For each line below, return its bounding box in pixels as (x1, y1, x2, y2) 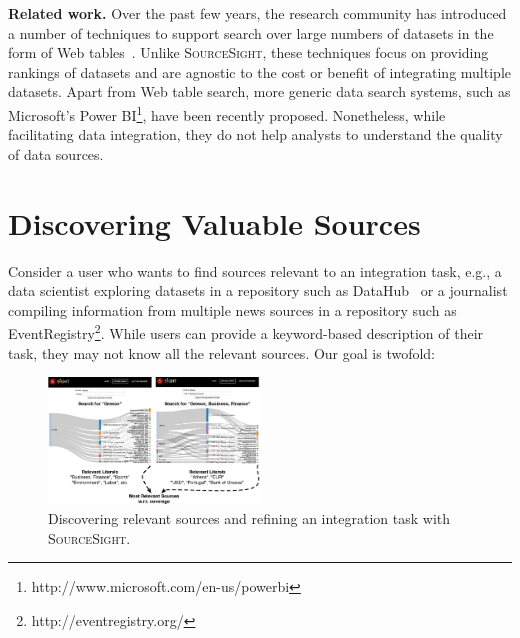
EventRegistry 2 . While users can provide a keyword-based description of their (8, 320, 484, 343)
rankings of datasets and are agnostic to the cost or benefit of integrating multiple (8, 61, 511, 82)
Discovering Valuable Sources (8, 202, 421, 243)
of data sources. (8, 143, 104, 164)
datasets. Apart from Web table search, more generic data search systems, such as (8, 81, 511, 102)
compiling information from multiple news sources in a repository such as (8, 299, 457, 320)
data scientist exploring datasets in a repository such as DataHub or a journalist (8, 280, 508, 301)
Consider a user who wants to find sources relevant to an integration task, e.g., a (8, 260, 502, 281)
